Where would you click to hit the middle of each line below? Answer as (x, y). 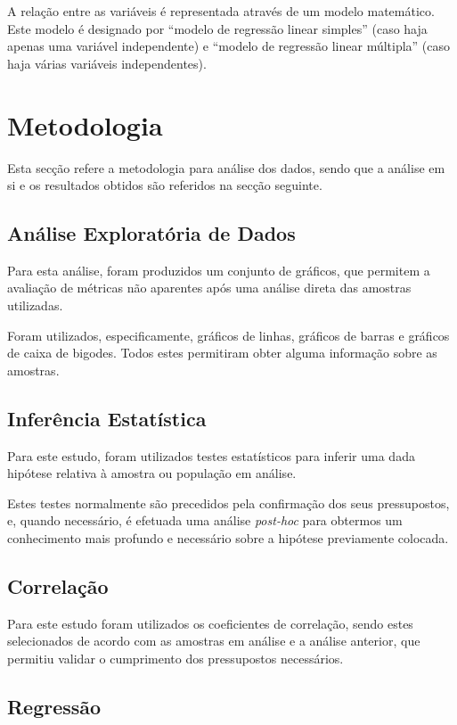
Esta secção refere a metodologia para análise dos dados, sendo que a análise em (226, 167)
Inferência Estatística (107, 418)
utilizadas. (35, 305)
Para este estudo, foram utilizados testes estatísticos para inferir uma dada (211, 455)
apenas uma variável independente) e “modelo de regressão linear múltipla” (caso (229, 46)
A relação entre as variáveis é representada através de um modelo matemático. (221, 11)
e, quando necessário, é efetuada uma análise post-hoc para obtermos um (205, 520)
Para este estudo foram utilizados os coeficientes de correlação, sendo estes (210, 623)
